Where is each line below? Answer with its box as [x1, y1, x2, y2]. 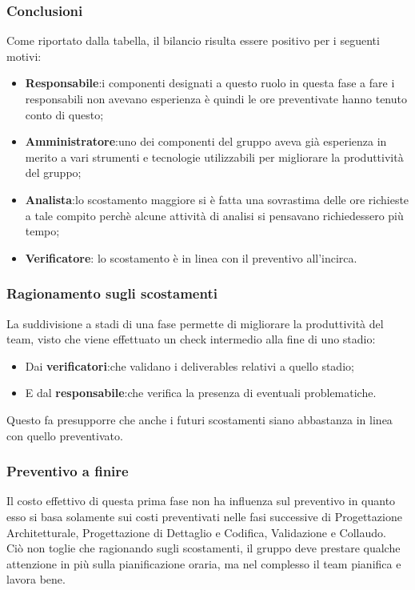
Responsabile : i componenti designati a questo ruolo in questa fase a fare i [25, 74, 395, 91]
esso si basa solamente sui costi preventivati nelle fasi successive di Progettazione [6, 508, 402, 524]
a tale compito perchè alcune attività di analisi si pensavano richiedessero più [25, 207, 404, 223]
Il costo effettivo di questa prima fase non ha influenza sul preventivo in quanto [6, 492, 396, 509]
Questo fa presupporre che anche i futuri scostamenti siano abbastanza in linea [6, 411, 393, 427]
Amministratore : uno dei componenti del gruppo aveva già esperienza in [25, 133, 387, 150]
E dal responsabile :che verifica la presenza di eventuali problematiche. [25, 384, 377, 401]
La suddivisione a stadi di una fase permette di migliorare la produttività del [6, 315, 384, 331]
